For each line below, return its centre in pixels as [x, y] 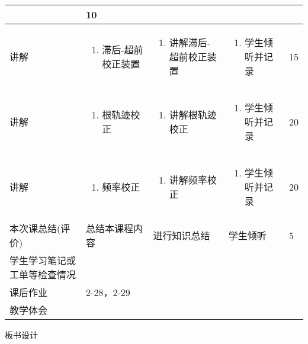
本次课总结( [35, 228]
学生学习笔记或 [43, 260]
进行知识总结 [182, 235]
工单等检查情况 [43, 274]
